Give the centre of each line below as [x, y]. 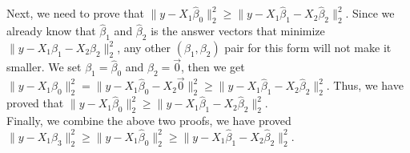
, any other [144, 48]
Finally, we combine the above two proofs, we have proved [149, 121]
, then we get [213, 67]
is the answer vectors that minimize [238, 31]
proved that [35, 103]
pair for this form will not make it [308, 48]
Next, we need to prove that [75, 13]
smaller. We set [44, 67]
